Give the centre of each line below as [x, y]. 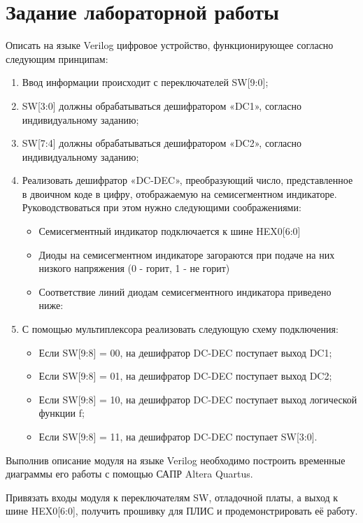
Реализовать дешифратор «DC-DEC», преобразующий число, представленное [187, 180]
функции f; [62, 413]
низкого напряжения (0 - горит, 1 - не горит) [134, 268]
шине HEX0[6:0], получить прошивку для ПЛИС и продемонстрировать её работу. [182, 511]
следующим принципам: [57, 58]
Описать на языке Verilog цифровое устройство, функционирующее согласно [170, 45]
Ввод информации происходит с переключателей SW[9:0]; [145, 82]
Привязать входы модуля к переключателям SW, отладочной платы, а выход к [172, 497]
